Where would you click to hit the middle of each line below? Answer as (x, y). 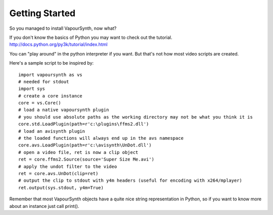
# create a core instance (51, 96)
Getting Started (42, 13)
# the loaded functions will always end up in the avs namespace (101, 138)
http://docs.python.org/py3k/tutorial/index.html (59, 44)
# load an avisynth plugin (52, 131)
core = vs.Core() (40, 103)
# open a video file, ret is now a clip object (78, 152)
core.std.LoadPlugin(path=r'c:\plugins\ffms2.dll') (84, 124)
